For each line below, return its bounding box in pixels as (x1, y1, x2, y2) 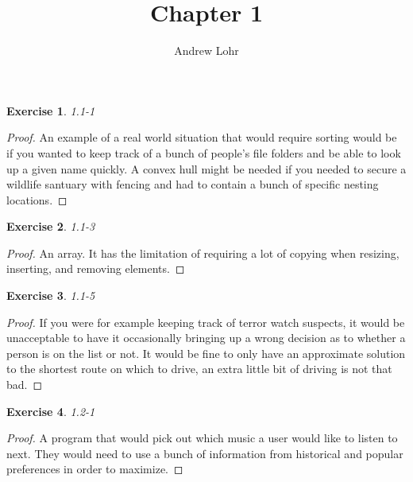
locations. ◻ (6, 191, 68, 208)
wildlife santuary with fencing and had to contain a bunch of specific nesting (6, 176, 379, 192)
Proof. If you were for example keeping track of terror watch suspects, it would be (6, 313, 405, 330)
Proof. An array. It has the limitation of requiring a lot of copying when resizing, (6, 244, 399, 261)
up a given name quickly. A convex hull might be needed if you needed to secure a (6, 160, 407, 177)
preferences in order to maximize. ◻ (6, 461, 183, 477)
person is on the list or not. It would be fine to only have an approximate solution (6, 344, 406, 361)
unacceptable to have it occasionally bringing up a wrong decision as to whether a (6, 329, 406, 346)
